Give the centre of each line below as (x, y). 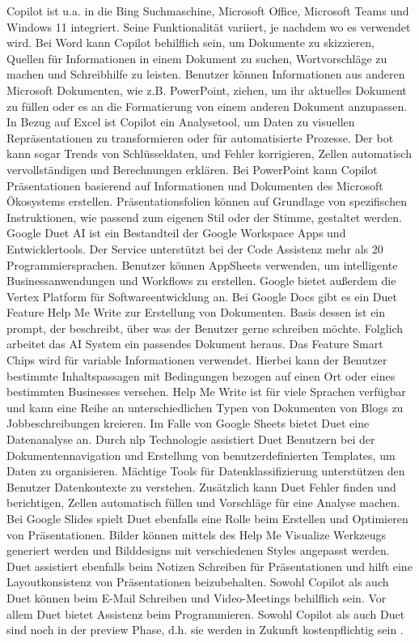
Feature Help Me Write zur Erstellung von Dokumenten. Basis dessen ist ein (196, 312)
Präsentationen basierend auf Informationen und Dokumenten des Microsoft (195, 185)
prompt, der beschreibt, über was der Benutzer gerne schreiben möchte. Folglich (205, 328)
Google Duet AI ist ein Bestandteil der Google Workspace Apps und (176, 233)
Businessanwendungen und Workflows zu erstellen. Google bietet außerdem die (201, 281)
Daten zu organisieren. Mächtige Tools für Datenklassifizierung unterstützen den (206, 471)
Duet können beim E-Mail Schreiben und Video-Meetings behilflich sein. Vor (197, 597)
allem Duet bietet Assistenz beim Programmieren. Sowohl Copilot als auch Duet (206, 613)
